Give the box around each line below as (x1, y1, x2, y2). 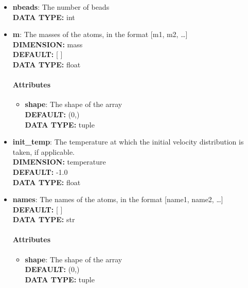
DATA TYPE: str (12, 214, 75, 225)
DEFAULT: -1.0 (12, 166, 68, 177)
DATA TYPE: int (12, 11, 75, 22)
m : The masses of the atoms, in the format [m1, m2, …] (12, 29, 188, 40)
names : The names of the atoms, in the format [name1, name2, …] (12, 194, 223, 205)
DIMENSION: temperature (12, 156, 106, 167)
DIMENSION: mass (12, 39, 83, 49)
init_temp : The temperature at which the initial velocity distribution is (12, 136, 244, 147)
